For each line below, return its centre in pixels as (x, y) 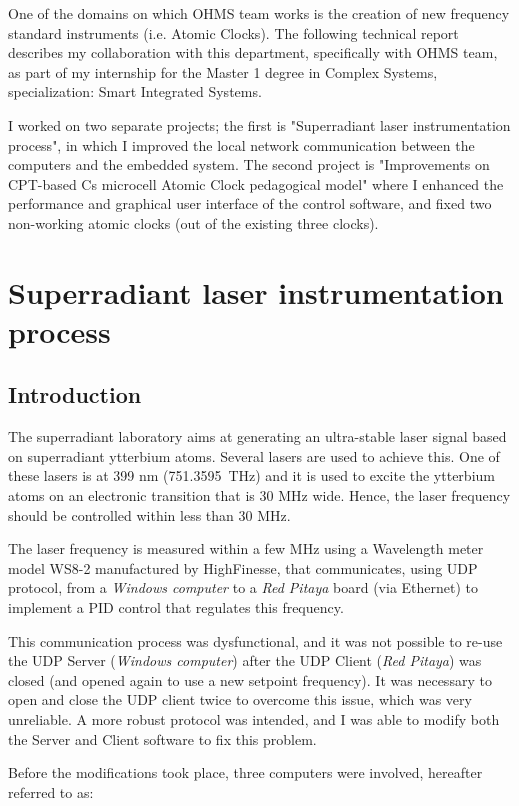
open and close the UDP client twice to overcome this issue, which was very (240, 699)
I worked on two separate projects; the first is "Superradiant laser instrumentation (259, 124)
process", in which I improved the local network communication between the (241, 144)
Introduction (75, 394)
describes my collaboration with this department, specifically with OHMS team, (253, 52)
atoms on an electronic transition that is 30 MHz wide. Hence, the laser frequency (259, 495)
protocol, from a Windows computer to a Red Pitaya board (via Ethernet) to (243, 587)
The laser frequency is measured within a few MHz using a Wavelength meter (246, 548)
